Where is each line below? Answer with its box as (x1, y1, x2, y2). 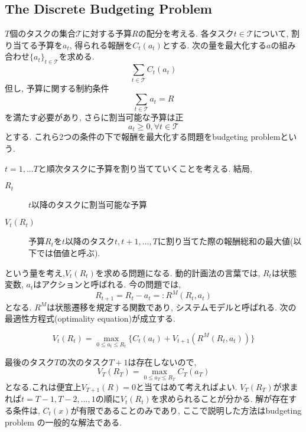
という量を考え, (5, 266, 65, 279)
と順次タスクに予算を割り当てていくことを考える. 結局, (38, 162, 252, 174)
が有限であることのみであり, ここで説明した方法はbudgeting (70, 404, 302, 416)
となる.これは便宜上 (5, 380, 82, 392)
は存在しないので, (128, 355, 197, 368)
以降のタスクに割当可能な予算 (31, 198, 148, 210)
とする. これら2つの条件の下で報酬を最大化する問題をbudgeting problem (5, 130, 281, 143)
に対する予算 (82, 27, 132, 40)
